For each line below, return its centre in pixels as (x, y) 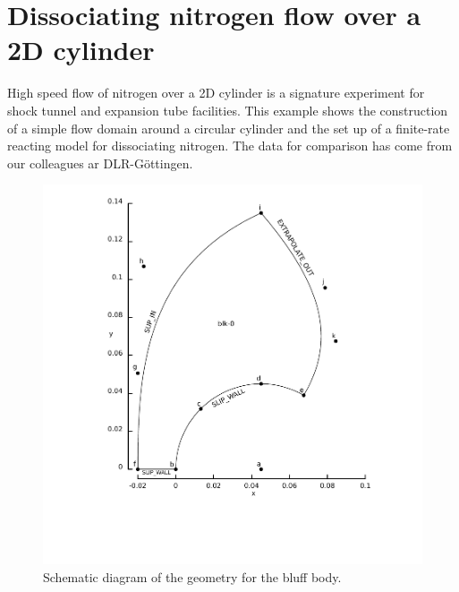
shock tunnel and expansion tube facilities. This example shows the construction (228, 110)
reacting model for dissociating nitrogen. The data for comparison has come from (230, 146)
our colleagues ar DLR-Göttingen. (100, 163)
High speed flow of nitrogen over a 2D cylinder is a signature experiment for (216, 93)
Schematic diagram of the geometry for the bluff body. (192, 576)
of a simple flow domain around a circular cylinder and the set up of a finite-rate (229, 128)
